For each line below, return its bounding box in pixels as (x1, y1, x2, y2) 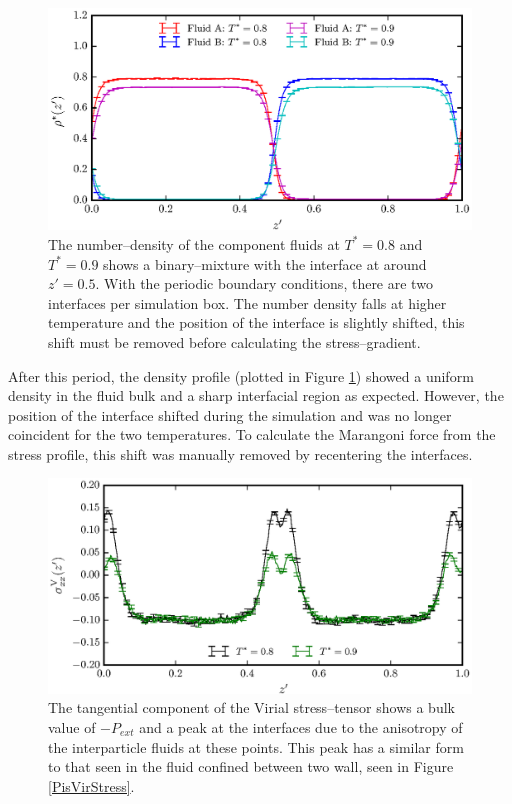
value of (48, 716, 96, 737)
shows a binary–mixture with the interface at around (103, 253, 427, 274)
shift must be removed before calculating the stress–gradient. (48, 331, 421, 352)
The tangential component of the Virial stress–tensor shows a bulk (48, 697, 455, 718)
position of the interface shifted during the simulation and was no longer (8, 404, 452, 425)
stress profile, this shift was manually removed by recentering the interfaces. (8, 443, 473, 464)
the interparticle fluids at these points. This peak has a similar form (48, 736, 464, 757)
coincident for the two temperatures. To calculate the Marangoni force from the (8, 424, 496, 445)
